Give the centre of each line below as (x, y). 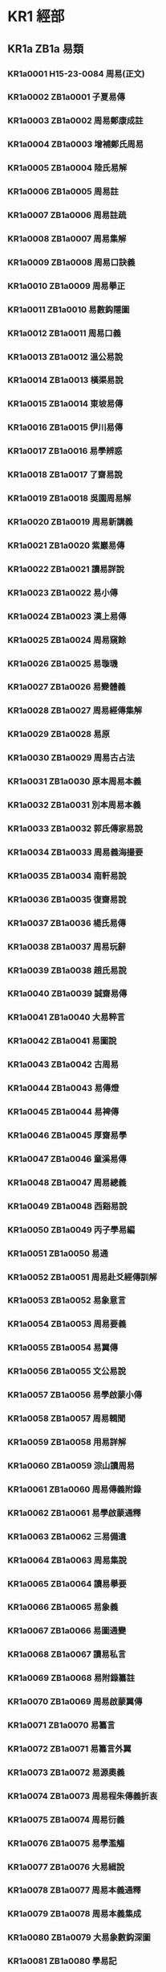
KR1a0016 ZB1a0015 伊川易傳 (65, 427)
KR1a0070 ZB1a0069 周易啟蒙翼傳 (75, 1702)
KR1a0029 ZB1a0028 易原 (59, 735)
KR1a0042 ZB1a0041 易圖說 (62, 1041)
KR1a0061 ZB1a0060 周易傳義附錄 (75, 1489)
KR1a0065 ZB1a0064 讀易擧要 (67, 1583)
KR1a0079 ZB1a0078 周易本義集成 (75, 1914)
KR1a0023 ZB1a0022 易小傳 (63, 592)
